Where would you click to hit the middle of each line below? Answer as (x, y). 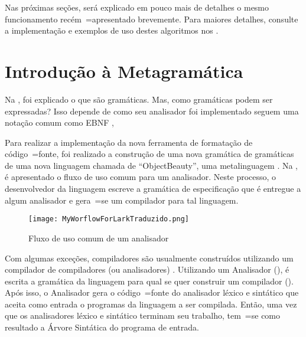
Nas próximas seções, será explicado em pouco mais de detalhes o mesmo (137, 7)
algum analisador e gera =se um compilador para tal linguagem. (122, 200)
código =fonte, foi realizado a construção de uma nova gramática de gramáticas (149, 154)
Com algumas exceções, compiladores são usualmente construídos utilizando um (149, 258)
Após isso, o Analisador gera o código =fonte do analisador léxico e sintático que (152, 292)
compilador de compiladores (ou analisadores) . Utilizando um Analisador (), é (147, 269)
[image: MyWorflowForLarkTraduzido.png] (109, 219)
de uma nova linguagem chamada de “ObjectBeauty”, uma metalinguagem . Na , (151, 165)
